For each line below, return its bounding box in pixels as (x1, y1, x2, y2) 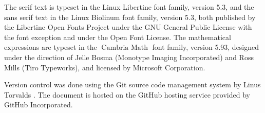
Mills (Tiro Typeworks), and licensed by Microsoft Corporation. (4, 62, 205, 72)
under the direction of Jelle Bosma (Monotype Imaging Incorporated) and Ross (4, 51, 254, 62)
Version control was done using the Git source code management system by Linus (4, 79, 261, 90)
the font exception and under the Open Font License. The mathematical (4, 31, 231, 42)
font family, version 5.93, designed (152, 42, 259, 52)
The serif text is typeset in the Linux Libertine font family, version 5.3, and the (4, 2, 254, 12)
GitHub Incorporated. (4, 99, 73, 110)
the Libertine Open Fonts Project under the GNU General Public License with (4, 22, 252, 32)
